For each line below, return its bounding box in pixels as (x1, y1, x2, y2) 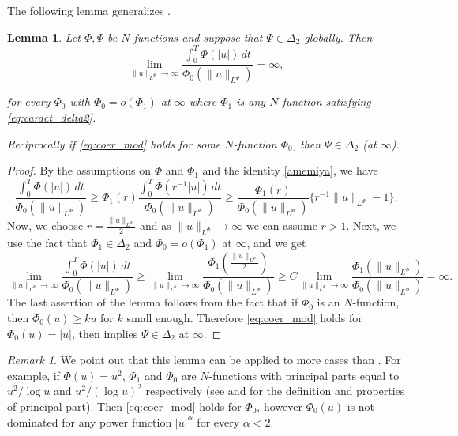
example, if (7, 366, 60, 383)
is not (347, 398, 375, 414)
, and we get (246, 234, 306, 250)
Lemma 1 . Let (7, 28, 81, 45)
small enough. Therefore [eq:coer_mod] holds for (126, 310, 362, 326)
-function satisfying (278, 93, 371, 110)
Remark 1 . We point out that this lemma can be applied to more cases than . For (7, 351, 401, 368)
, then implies (71, 325, 138, 341)
